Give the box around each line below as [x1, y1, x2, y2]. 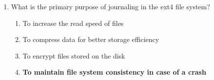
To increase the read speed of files [22, 18, 124, 28]
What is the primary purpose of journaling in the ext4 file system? [11, 1, 210, 11]
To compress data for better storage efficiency [22, 34, 159, 44]
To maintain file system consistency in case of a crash [22, 67, 206, 77]
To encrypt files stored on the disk [22, 50, 125, 60]
